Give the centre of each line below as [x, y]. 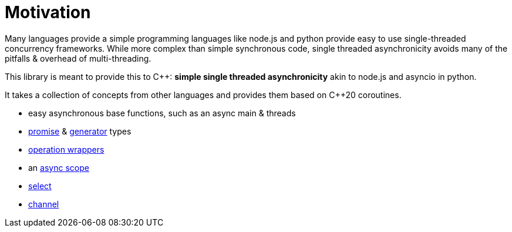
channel [44, 204]
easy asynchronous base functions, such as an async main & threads [162, 113]
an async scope [59, 167]
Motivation [48, 12]
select [40, 186]
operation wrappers [66, 149]
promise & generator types [80, 131]
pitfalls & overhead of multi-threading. [78, 58]
